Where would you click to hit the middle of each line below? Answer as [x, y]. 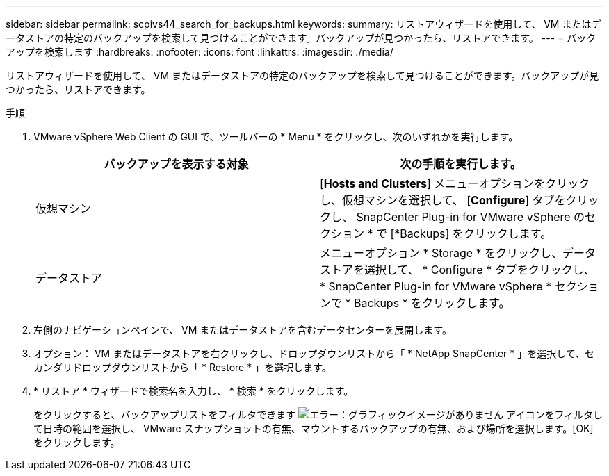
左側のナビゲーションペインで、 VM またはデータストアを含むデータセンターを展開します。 [243, 330]
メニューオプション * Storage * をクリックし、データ [458, 253]
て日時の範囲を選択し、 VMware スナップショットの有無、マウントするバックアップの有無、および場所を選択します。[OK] [314, 428]
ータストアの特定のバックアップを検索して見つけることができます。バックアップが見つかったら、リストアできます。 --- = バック [301, 38]
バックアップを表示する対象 [176, 164]
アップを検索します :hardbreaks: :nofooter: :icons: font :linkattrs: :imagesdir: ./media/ [200, 52]
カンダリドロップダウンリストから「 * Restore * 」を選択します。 [182, 367]
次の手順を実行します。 [461, 164]
